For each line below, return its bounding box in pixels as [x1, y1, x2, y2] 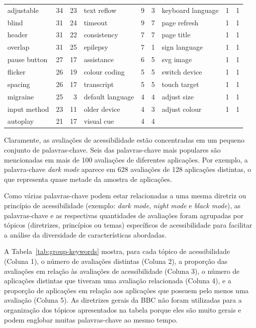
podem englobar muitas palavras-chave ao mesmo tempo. [4, 314, 178, 325]
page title [162, 29, 190, 40]
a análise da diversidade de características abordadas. [4, 229, 167, 240]
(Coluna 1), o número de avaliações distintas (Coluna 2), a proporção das [4, 255, 228, 266]
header [7, 29, 28, 40]
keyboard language [162, 4, 219, 15]
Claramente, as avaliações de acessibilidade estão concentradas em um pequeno [4, 135, 245, 145]
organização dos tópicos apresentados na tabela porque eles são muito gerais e [4, 304, 242, 315]
